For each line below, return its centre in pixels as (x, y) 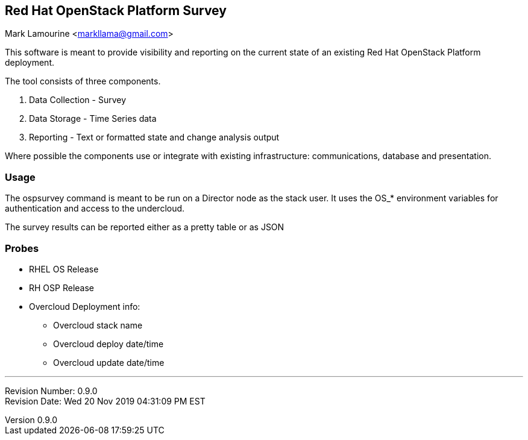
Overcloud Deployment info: (85, 306)
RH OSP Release (61, 288)
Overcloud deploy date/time (108, 344)
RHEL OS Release (64, 269)
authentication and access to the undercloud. (95, 209)
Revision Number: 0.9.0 (51, 391)
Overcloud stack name (98, 325)
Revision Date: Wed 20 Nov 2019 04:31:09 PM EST (105, 401)
